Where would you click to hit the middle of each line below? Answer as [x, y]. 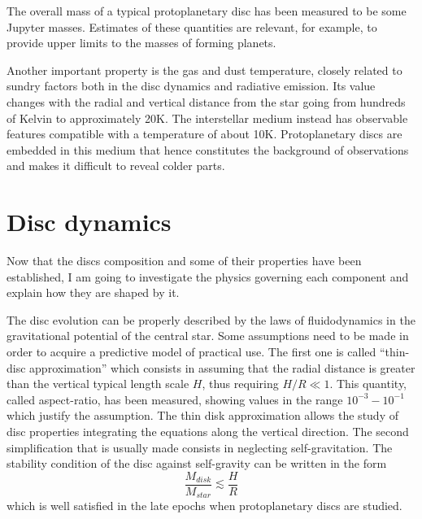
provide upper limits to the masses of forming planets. [141, 43]
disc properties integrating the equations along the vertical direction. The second [208, 431]
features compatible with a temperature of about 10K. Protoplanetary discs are [204, 134]
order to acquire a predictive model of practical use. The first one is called [191, 352]
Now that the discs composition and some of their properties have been [184, 261]
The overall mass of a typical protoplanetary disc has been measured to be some [207, 11]
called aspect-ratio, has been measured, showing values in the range [175, 399]
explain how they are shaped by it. [93, 292]
